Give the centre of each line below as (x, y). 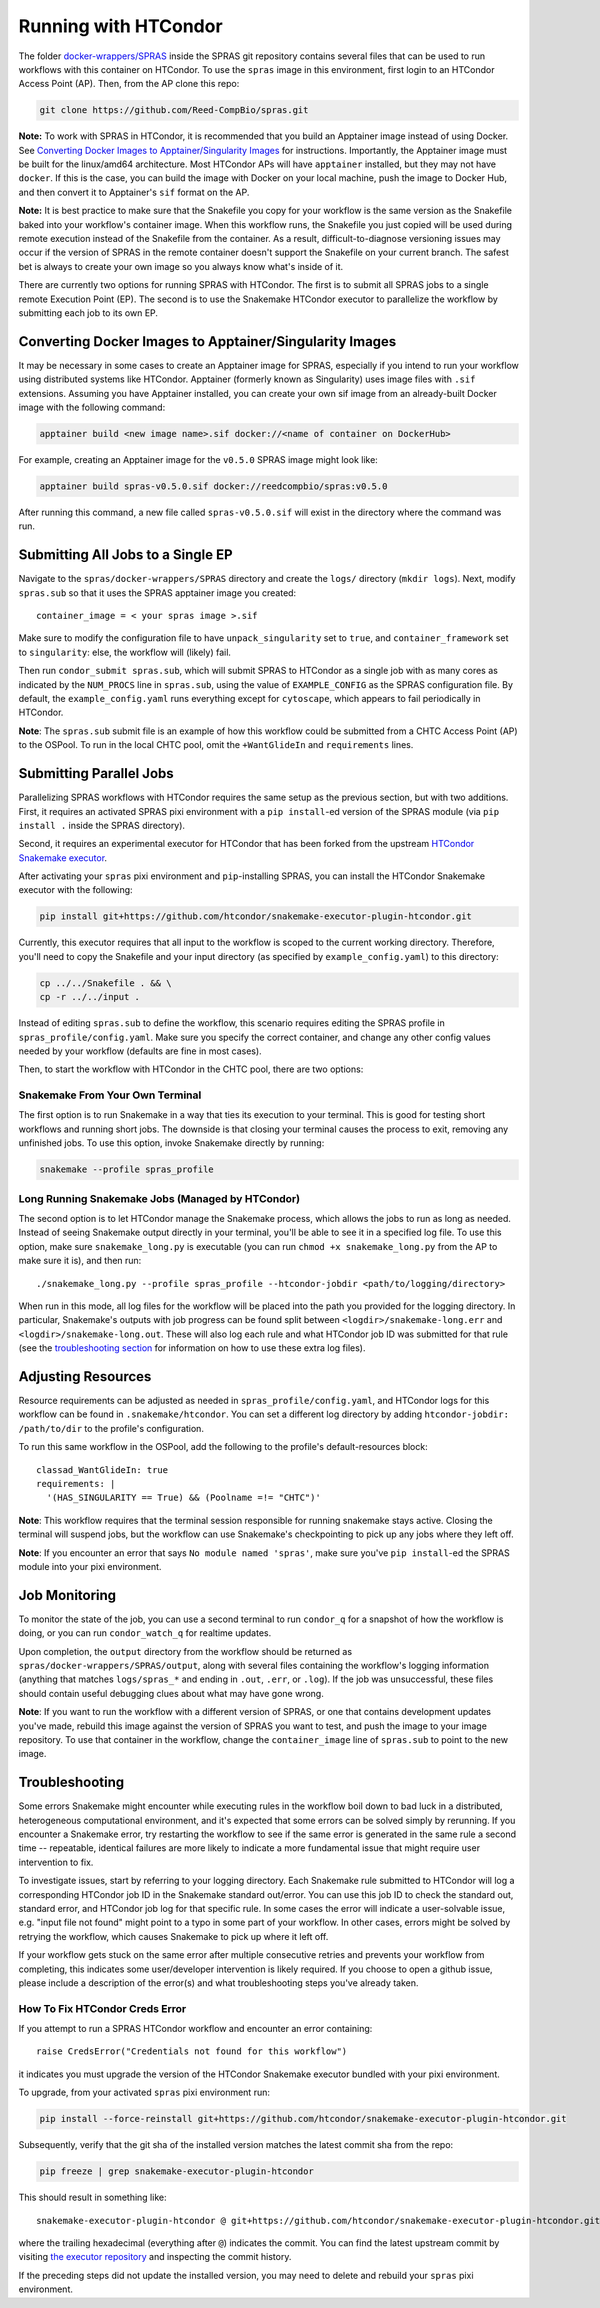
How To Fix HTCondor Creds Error (102, 2008)
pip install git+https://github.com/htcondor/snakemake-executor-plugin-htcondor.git (255, 916)
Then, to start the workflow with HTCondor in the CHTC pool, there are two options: (191, 1069)
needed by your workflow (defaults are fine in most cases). (140, 1051)
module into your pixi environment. (90, 1566)
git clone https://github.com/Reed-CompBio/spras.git (174, 110)
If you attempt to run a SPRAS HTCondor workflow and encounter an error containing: (195, 2029)
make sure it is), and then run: (80, 1261)
